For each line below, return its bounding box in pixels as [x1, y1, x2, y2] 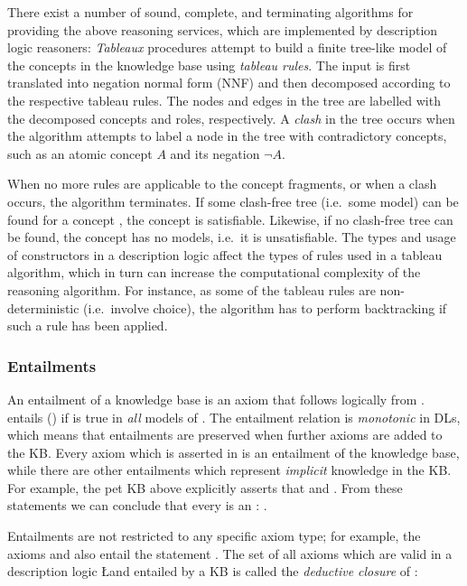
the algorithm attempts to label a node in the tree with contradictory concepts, [7, 126, 447, 145]
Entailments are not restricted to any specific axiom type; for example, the [7, 526, 421, 545]
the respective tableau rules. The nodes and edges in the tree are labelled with [7, 90, 441, 109]
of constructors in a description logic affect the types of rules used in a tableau [7, 245, 443, 264]
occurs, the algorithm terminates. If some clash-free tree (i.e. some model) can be [7, 191, 459, 210]
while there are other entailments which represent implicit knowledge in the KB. [7, 460, 452, 479]
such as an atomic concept [7, 144, 153, 163]
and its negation [170, 144, 260, 163]
